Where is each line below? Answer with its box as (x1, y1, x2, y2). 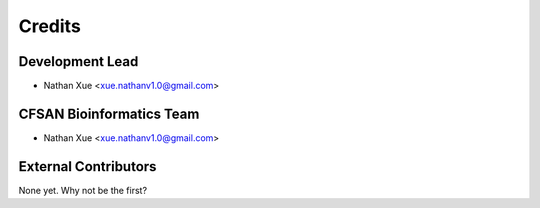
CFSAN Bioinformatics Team (18, 105, 200, 122)
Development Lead (18, 53, 139, 70)
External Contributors (18, 158, 157, 175)
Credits (18, 15, 82, 37)
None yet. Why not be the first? (18, 184, 148, 196)
